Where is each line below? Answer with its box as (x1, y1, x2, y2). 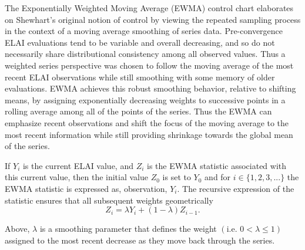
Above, (5, 222, 30, 235)
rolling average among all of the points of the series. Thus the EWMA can (5, 105, 272, 117)
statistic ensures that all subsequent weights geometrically (5, 194, 213, 206)
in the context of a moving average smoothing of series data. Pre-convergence (5, 25, 283, 37)
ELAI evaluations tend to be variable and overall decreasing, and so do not (5, 36, 275, 48)
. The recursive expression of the (177, 182, 294, 194)
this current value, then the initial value (5, 171, 149, 183)
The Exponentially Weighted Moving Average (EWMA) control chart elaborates (5, 2, 294, 13)
